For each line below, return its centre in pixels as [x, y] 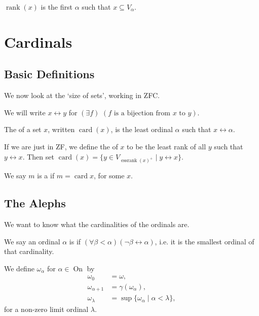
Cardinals [38, 41]
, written [61, 129]
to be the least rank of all [166, 146]
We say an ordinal [32, 241]
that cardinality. [29, 251]
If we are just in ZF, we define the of [61, 146]
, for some [109, 176]
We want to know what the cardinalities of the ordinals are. [97, 224]
